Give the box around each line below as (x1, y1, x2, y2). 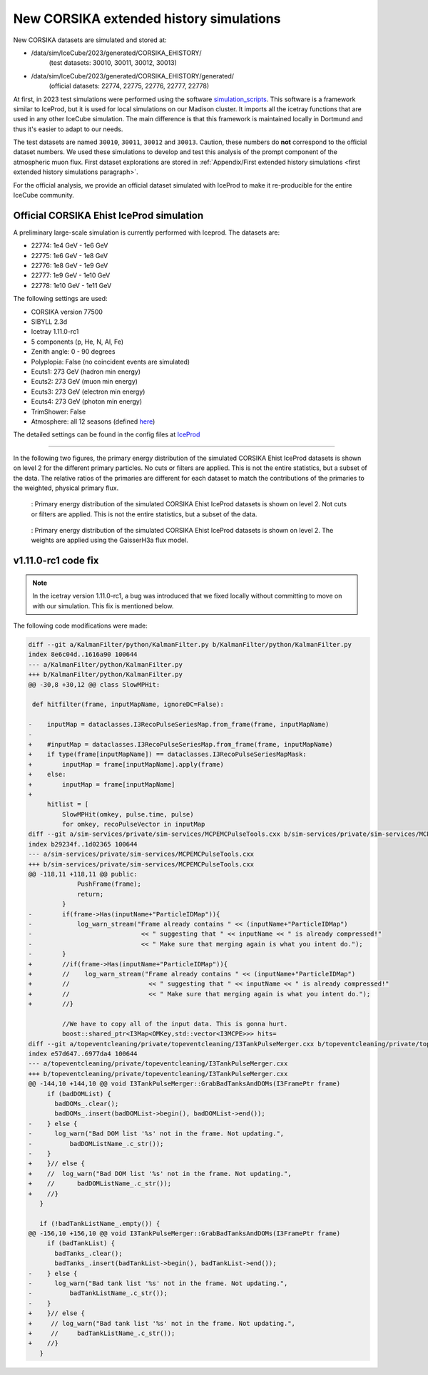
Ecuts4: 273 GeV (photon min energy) (31, 397, 143, 406)
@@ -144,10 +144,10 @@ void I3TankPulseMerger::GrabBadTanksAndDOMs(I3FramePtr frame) (28, 1080, 341, 1088)
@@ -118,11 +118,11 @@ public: (28, 870, 138, 879)
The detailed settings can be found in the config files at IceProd (13, 430, 200, 439)
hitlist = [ (46, 800, 89, 809)
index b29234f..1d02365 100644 (28, 840, 138, 848)
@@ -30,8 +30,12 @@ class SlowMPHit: (28, 680, 160, 688)
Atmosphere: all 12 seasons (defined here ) (31, 417, 156, 426)
